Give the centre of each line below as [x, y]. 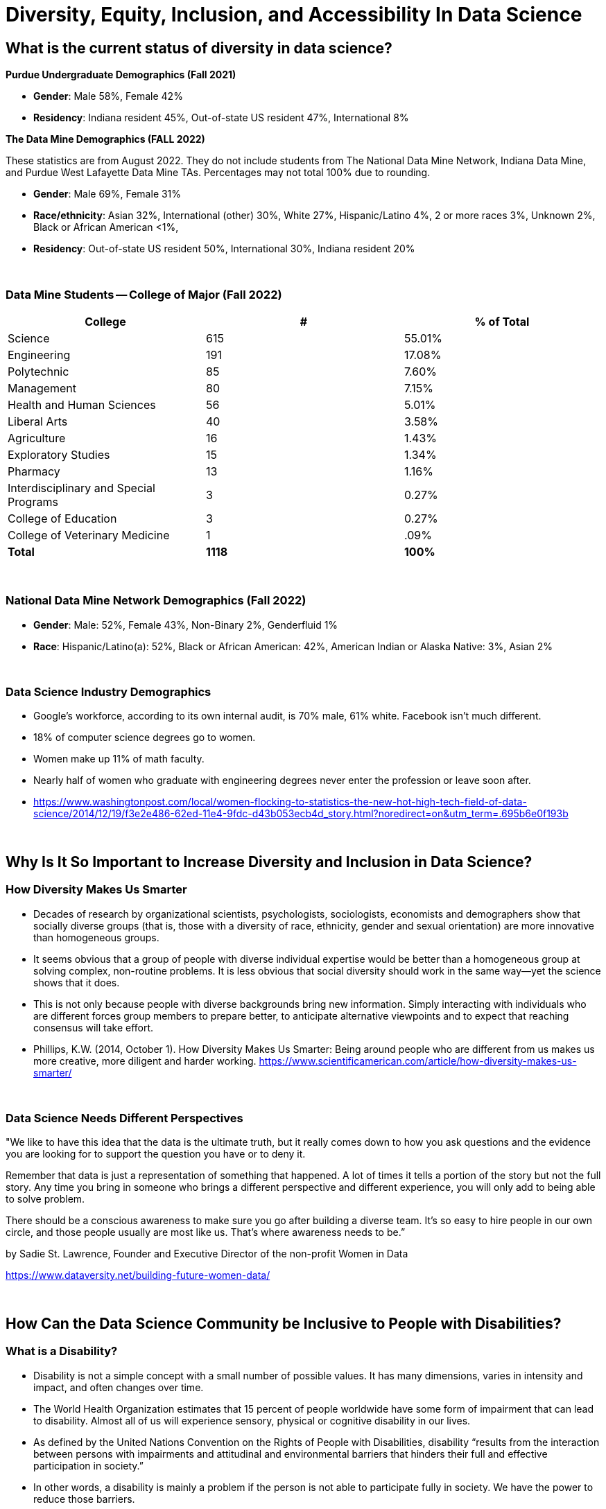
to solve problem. [45, 1199]
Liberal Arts [38, 421]
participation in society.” [89, 1465]
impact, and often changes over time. [119, 1387]
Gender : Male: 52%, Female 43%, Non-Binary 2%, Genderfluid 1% [186, 625]
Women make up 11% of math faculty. [119, 759]
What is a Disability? [62, 1351]
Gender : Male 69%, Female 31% [107, 194]
